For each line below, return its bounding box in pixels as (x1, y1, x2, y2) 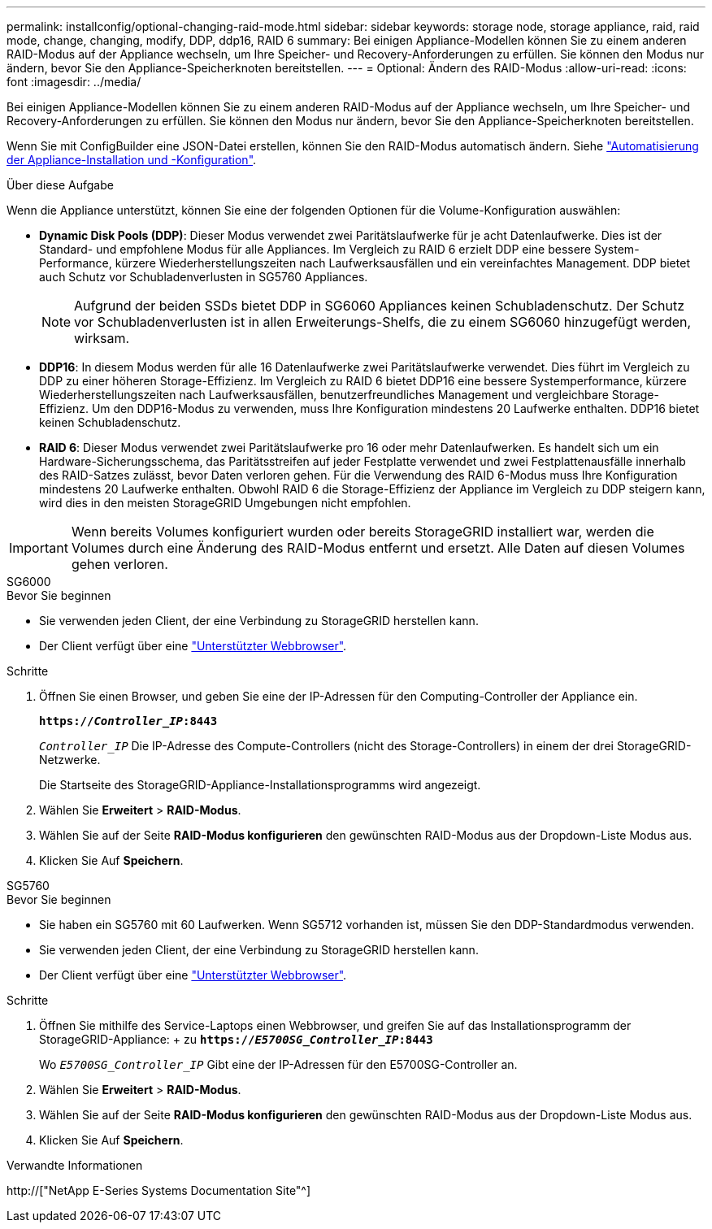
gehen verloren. (71, 556, 168, 572)
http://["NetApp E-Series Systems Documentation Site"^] (7, 1183, 311, 1197)
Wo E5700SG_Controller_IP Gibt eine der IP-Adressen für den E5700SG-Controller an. (39, 1057, 518, 1071)
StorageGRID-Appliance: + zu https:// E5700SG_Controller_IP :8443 (39, 1032, 433, 1046)
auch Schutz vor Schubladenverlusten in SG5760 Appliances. (39, 270, 368, 284)
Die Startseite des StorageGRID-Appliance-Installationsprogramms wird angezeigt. (39, 778, 481, 792)
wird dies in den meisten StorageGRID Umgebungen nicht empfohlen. (39, 496, 411, 510)
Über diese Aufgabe (7, 178, 114, 192)
